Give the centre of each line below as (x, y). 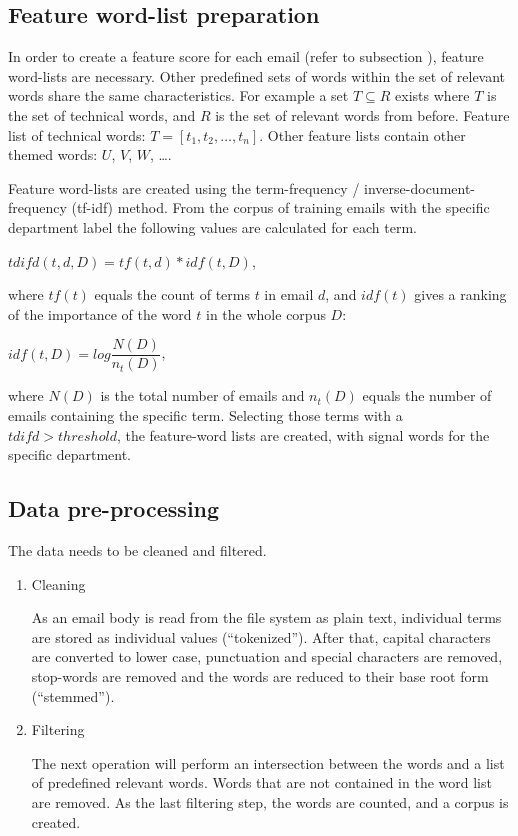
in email (289, 294)
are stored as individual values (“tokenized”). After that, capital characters (261, 636)
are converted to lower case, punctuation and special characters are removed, (267, 656)
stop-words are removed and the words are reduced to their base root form (260, 675)
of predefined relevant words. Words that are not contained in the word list (261, 782)
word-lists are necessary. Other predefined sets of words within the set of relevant (257, 75)
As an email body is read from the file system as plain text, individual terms (266, 617)
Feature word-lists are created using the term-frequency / (184, 187)
